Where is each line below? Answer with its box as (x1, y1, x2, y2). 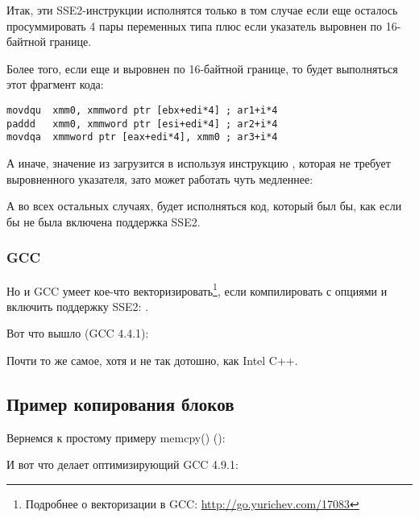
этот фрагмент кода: (6, 76, 104, 93)
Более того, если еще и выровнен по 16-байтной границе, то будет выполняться (6, 60, 398, 77)
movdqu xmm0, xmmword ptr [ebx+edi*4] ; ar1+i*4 (6, 104, 278, 116)
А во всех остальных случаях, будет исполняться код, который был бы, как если (6, 197, 402, 214)
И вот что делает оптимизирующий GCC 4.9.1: (6, 456, 239, 473)
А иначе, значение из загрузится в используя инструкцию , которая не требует (6, 154, 391, 171)
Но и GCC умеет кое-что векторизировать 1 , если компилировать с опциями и (6, 280, 388, 299)
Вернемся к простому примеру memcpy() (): (6, 429, 226, 445)
